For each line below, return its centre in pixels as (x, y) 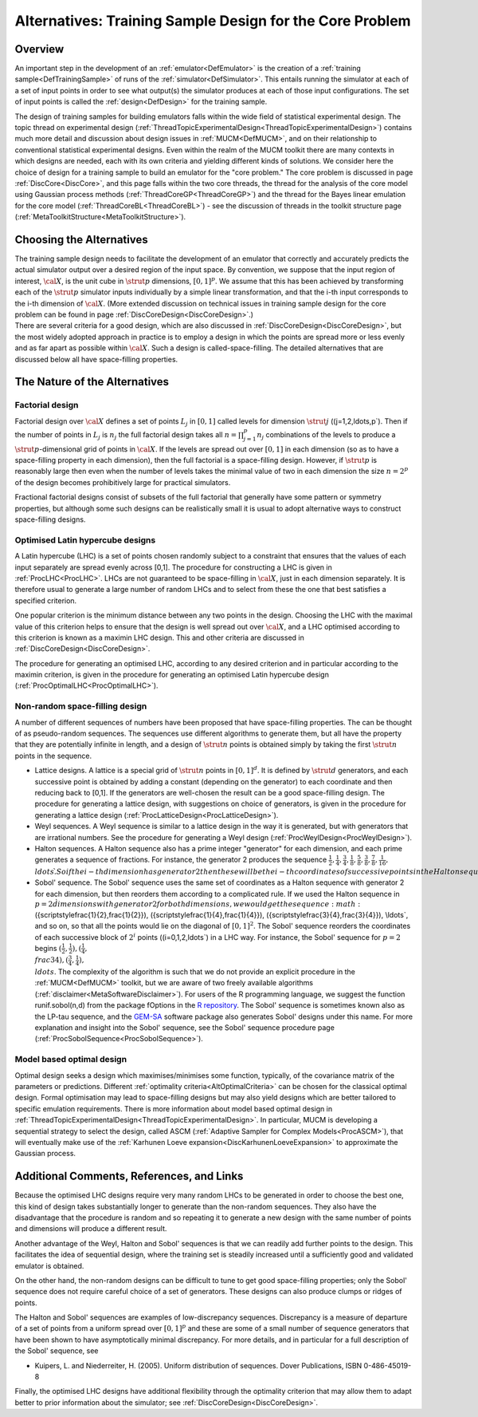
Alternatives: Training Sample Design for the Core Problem (213, 21)
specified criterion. (46, 600)
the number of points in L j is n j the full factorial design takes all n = (126, 435)
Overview (39, 49)
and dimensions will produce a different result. (91, 1229)
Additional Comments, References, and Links (129, 1176)
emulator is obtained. (49, 1265)
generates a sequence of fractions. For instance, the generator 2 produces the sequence (181, 860)
